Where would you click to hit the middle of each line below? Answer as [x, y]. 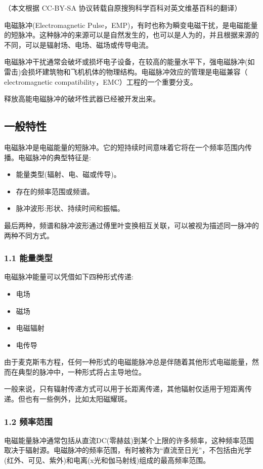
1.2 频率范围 [28, 421]
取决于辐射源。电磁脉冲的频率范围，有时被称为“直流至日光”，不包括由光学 [128, 450]
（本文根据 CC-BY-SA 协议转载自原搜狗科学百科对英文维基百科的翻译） [123, 8]
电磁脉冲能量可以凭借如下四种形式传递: [69, 277]
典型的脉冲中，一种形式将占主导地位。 [82, 371]
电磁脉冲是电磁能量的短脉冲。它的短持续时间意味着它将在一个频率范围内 [124, 147]
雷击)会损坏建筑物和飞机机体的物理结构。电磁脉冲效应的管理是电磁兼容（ [126, 71]
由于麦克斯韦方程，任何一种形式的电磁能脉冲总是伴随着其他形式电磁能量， [128, 362]
